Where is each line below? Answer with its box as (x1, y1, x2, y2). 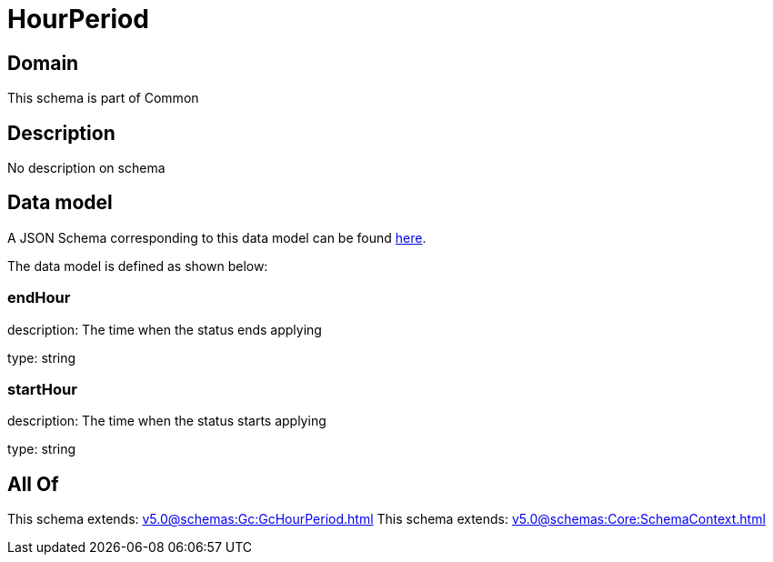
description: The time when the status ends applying (7, 321, 322, 337)
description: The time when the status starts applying (7, 413, 326, 429)
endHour (7, 288, 71, 307)
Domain (7, 51, 79, 75)
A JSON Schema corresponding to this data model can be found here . (7, 229, 427, 246)
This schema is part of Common (7, 90, 199, 106)
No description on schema (7, 160, 166, 176)
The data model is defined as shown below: (7, 257, 268, 274)
